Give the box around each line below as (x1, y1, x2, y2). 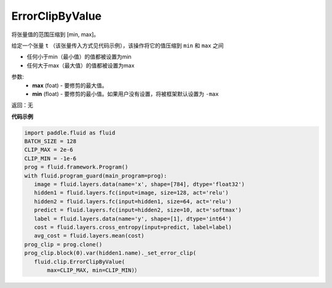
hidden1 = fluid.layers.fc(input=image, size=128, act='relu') (34, 189, 229, 197)
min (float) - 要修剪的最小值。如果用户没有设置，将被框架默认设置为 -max (32, 90, 219, 98)
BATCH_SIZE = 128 (24, 138, 77, 145)
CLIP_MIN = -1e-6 (24, 155, 77, 162)
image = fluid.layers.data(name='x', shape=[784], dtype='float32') (34, 181, 245, 187)
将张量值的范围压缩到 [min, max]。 (11, 31, 100, 38)
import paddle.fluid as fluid (24, 129, 116, 136)
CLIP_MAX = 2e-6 (24, 146, 74, 154)
